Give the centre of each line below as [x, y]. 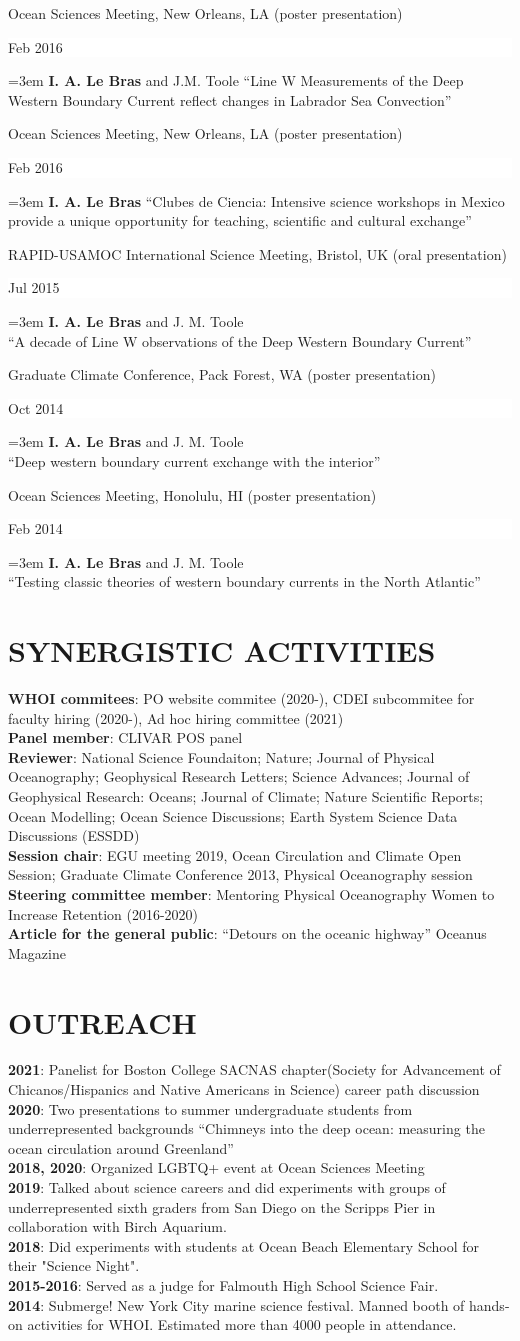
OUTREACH [102, 1021]
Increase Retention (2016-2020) [103, 913]
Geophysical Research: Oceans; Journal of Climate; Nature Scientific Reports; [246, 795]
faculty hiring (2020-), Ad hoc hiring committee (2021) [176, 717]
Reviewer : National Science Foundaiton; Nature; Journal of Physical [221, 756]
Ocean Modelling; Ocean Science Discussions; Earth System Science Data [233, 815]
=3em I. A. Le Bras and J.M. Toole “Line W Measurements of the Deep [236, 80]
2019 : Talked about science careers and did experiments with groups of [227, 1187]
